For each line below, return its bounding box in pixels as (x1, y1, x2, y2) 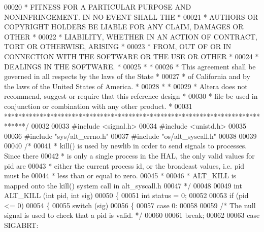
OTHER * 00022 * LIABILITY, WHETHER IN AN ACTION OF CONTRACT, (4, 31, 257, 42)
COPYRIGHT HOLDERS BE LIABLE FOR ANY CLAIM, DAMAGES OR (4, 21, 244, 32)
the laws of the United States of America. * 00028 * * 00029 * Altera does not (4, 81, 248, 91)
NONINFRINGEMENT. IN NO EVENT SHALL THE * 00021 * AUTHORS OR (4, 11, 258, 22)
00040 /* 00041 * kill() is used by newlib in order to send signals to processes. (4, 140, 247, 151)
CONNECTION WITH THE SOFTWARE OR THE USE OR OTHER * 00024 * (4, 51, 259, 61)
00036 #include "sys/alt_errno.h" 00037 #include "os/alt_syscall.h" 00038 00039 (4, 130, 257, 141)
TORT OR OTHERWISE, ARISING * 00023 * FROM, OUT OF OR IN (4, 41, 232, 52)
